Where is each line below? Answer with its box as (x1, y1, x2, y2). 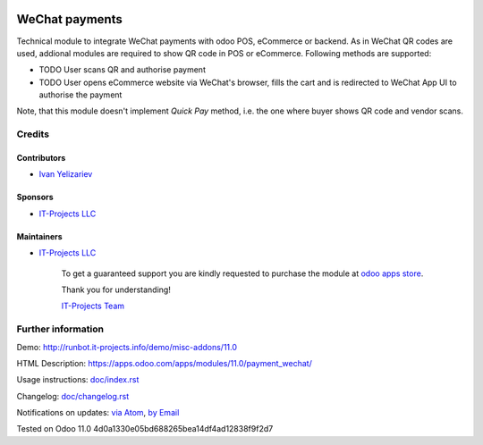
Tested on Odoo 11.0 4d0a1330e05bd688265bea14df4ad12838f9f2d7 (16, 424, 274, 434)
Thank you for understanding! (61, 284, 172, 295)
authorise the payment (38, 89, 123, 100)
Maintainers (16, 231, 63, 241)
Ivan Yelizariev (38, 169, 93, 180)
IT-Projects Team (61, 300, 125, 312)
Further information (16, 323, 105, 335)
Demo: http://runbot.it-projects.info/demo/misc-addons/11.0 (16, 341, 237, 352)
